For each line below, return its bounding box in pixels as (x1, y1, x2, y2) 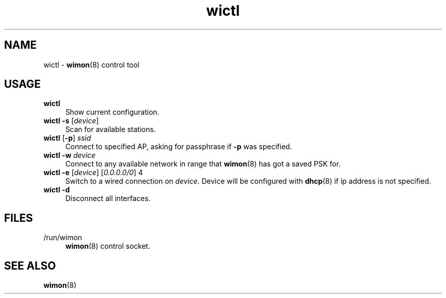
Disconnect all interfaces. (65, 194, 151, 203)
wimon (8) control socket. (65, 242, 150, 251)
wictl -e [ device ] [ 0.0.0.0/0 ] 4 (43, 168, 143, 177)
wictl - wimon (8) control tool (43, 60, 140, 69)
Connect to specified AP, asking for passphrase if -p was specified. (65, 142, 292, 151)
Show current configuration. (65, 108, 159, 117)
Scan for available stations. (65, 125, 156, 134)
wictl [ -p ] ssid (43, 134, 91, 143)
